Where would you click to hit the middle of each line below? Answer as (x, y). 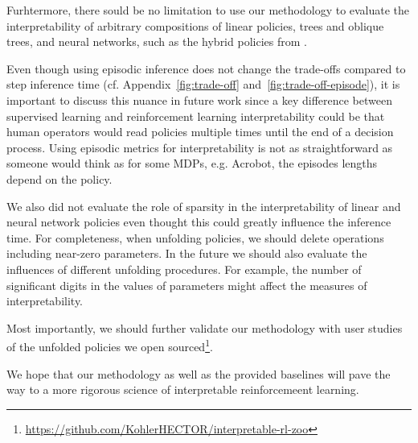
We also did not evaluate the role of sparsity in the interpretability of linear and (204, 206)
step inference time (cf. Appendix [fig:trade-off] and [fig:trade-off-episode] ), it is (203, 84)
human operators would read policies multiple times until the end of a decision (200, 132)
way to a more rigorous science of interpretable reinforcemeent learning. (183, 389)
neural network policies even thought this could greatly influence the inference (199, 222)
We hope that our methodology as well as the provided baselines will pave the (199, 373)
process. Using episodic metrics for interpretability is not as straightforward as (200, 147)
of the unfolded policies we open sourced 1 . (110, 345)
